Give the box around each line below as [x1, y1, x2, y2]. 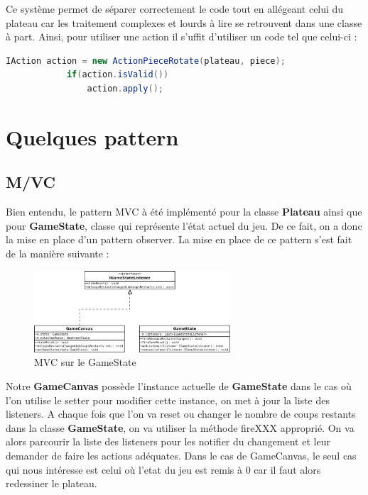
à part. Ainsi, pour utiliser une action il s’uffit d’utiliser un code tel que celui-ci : [6, 29, 357, 44]
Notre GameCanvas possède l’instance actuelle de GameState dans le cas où [6, 379, 352, 394]
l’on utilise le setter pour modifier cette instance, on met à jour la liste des [6, 392, 330, 407]
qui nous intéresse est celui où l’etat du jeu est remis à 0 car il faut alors [6, 462, 321, 477]
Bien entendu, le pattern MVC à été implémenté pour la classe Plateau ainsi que [6, 204, 362, 219]
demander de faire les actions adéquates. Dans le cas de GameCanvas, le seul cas [6, 447, 357, 462]
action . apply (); [87, 83, 163, 94]
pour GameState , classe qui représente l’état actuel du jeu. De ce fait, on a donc [6, 218, 362, 233]
